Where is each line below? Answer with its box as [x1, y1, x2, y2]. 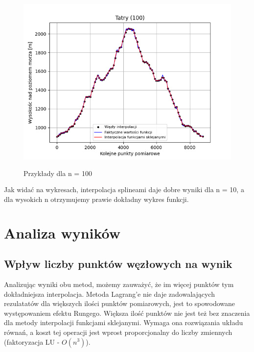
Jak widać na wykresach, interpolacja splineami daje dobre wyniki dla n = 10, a [4, 184, 244, 195]
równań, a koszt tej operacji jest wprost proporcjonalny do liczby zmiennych [4, 327, 232, 337]
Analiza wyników [4, 222, 121, 242]
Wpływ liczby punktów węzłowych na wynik [4, 256, 232, 271]
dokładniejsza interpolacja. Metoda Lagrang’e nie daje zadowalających [4, 288, 215, 299]
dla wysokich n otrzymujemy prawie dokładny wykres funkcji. [4, 194, 189, 204]
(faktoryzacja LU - [4, 336, 60, 347]
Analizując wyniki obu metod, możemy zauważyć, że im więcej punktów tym [4, 279, 234, 289]
